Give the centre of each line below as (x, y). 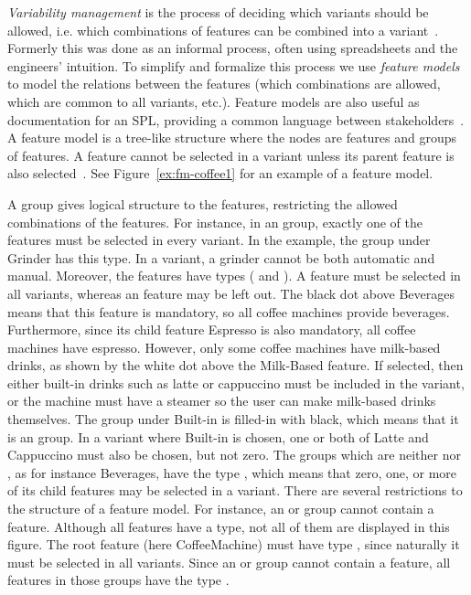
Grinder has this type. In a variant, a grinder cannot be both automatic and (221, 257)
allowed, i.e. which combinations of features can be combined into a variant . (223, 30)
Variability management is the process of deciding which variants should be (218, 12)
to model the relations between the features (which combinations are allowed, (224, 84)
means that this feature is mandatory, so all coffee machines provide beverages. (229, 311)
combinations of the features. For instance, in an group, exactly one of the (215, 222)
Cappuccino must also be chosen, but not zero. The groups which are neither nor (234, 455)
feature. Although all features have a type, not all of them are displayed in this (229, 526)
